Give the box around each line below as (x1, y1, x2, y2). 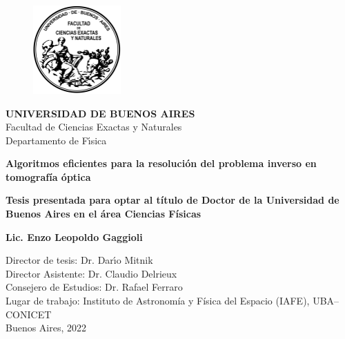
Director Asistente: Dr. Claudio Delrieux (6, 266, 177, 280)
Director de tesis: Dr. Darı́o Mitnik (6, 253, 153, 267)
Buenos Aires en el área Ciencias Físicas (6, 206, 201, 221)
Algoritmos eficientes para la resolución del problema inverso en (6, 156, 317, 171)
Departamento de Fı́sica (6, 133, 107, 147)
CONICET (6, 307, 52, 321)
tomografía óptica (6, 169, 91, 184)
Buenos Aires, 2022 (6, 320, 87, 335)
